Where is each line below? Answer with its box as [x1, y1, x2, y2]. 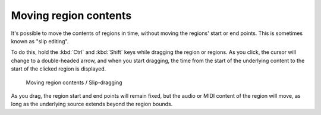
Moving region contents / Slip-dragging [26, 79, 122, 86]
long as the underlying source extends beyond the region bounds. [11, 101, 173, 108]
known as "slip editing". [11, 37, 69, 44]
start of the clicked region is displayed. [11, 65, 106, 72]
